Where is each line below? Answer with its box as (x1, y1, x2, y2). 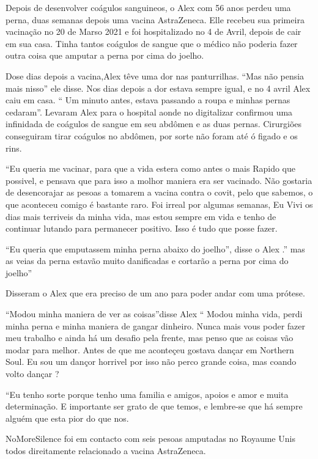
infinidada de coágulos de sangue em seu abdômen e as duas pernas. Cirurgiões (6, 117, 302, 130)
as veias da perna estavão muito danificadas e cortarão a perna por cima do (6, 254, 289, 267)
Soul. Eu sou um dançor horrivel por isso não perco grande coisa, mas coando (6, 355, 297, 368)
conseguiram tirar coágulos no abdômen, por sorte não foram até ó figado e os (6, 129, 298, 142)
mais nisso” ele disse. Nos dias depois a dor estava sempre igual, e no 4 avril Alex (6, 81, 311, 94)
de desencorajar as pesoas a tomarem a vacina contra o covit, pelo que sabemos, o (6, 186, 313, 199)
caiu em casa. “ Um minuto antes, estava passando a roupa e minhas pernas (6, 94, 290, 106)
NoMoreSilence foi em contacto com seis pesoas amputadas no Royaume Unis (6, 432, 295, 445)
